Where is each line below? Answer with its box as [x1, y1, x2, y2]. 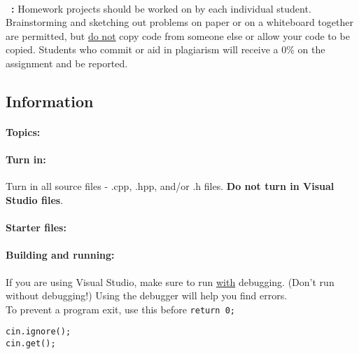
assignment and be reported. [6, 55, 128, 70]
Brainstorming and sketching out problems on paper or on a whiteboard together [6, 15, 353, 29]
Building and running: [6, 247, 115, 262]
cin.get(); [6, 339, 56, 348]
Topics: [6, 124, 41, 139]
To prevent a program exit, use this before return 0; [6, 301, 236, 316]
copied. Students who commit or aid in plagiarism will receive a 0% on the [6, 42, 325, 57]
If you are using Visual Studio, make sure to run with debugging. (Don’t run [6, 274, 335, 289]
